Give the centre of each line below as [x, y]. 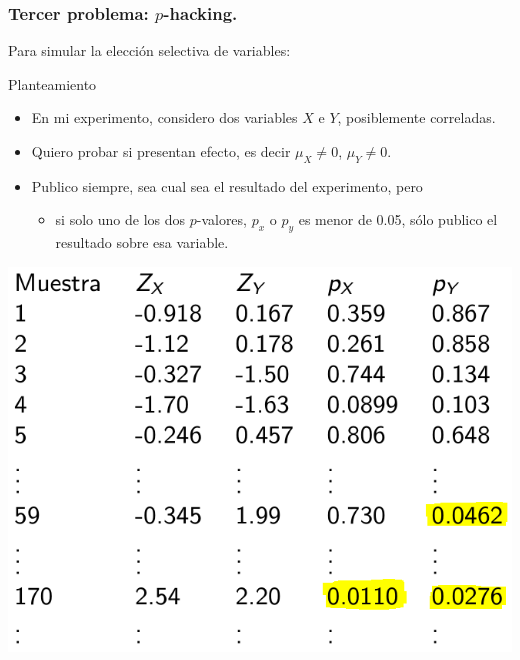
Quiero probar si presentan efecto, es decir [161, 151]
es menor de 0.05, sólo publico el [398, 219]
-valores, [221, 219]
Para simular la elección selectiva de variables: [149, 50]
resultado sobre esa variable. [142, 242]
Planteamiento [52, 83]
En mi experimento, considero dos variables [164, 117]
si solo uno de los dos [120, 219]
